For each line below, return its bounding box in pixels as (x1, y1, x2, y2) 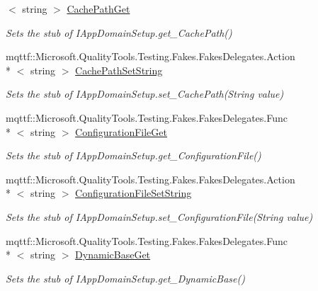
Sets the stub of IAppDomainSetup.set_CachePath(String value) (6, 86, 284, 101)
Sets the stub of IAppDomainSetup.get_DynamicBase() (6, 270, 245, 285)
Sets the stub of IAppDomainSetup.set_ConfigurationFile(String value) (6, 209, 313, 224)
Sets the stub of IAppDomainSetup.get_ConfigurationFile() (6, 148, 261, 163)
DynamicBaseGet (75, 247, 151, 262)
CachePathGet (67, 1, 130, 16)
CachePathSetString (75, 62, 163, 77)
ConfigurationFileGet (75, 124, 167, 139)
